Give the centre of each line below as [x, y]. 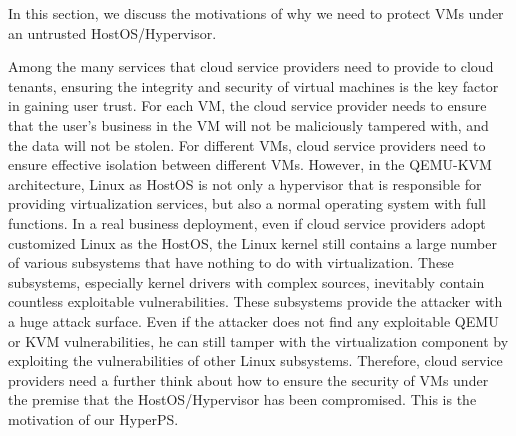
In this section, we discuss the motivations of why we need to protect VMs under [256, 13]
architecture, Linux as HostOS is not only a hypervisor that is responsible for [245, 183]
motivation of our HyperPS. [93, 418]
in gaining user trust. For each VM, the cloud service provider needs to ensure [247, 105]
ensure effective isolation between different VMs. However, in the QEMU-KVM [250, 164]
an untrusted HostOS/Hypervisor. [112, 32]
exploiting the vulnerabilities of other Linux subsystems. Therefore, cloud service [255, 360]
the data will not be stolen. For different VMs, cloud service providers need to [247, 144]
